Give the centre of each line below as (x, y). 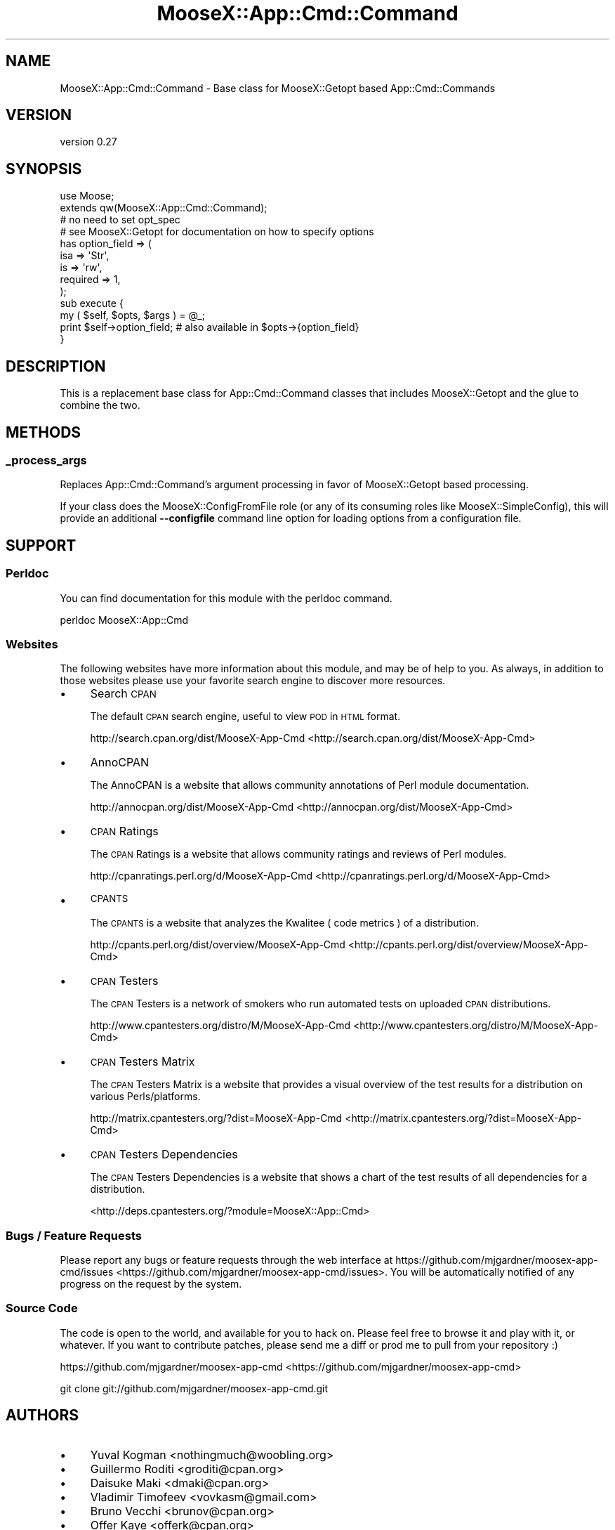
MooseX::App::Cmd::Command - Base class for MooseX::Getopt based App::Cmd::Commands (278, 88)
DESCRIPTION (56, 366)
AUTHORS (42, 1415)
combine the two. (100, 405)
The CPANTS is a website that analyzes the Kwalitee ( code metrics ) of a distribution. (285, 923)
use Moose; (87, 196)
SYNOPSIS (44, 169)
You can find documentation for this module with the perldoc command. (226, 598)
